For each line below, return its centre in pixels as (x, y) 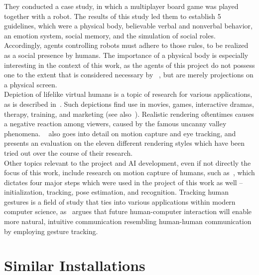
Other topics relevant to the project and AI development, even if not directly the (128, 162)
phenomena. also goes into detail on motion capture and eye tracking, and (120, 133)
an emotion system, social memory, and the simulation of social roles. (110, 35)
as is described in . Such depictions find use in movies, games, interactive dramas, (129, 104)
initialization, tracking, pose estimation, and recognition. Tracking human (117, 192)
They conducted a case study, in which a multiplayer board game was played (121, 6)
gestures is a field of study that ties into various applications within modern (120, 201)
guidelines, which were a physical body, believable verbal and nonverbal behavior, (128, 26)
